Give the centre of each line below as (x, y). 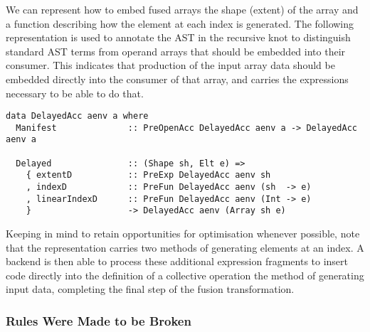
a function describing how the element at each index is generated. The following (180, 23)
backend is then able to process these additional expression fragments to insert (177, 261)
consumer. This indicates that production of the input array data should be (170, 65)
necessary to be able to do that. (75, 93)
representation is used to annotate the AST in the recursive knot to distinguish (178, 37)
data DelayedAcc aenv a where (77, 116)
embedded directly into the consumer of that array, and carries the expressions (177, 79)
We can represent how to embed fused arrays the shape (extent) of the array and (182, 9)
